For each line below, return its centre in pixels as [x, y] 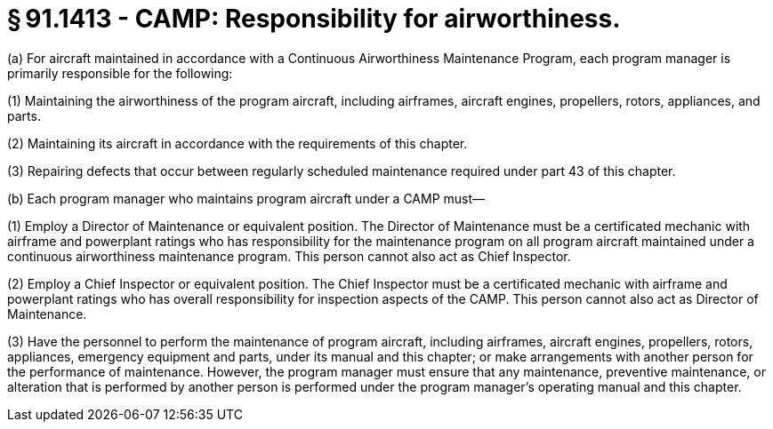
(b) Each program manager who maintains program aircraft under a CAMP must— [246, 198]
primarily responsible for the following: [120, 73]
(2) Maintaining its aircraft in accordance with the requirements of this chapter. [238, 143]
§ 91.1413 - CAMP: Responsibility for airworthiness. [314, 19]
